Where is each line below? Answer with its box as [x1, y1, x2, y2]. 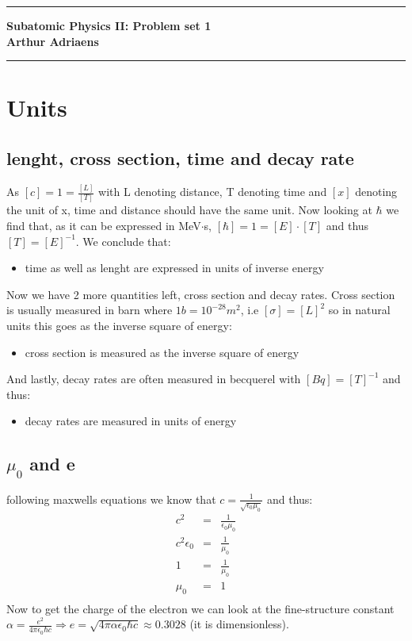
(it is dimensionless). [189, 616, 289, 632]
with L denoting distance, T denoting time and [98, 183, 327, 200]
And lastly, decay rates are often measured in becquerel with [6, 370, 301, 387]
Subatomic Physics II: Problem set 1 [6, 17, 212, 33]
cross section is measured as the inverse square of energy [25, 344, 299, 360]
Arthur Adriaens [6, 33, 99, 49]
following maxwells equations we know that [6, 490, 216, 507]
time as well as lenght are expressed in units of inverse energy [25, 259, 324, 276]
